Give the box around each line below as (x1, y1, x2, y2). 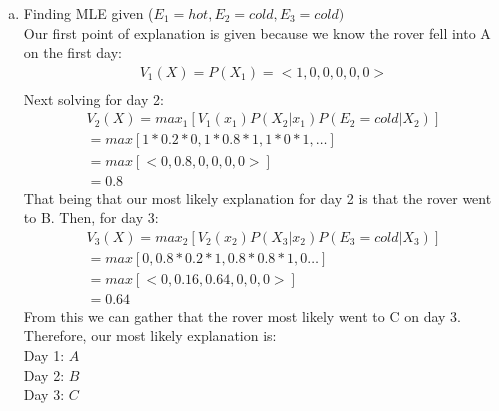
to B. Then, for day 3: (23, 207, 159, 228)
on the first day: (23, 42, 122, 63)
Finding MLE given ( (23, 3, 154, 23)
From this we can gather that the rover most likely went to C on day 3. (23, 305, 461, 326)
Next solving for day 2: (23, 88, 164, 109)
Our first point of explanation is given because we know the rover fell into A (23, 22, 491, 43)
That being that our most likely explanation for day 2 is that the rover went (23, 187, 492, 208)
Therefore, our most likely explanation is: (23, 325, 277, 346)
